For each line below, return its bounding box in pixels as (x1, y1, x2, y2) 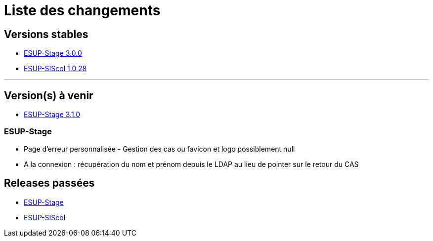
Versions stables (4, 28, 88, 40)
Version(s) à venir (4, 89, 93, 102)
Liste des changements (4, 2, 161, 19)
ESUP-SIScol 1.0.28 (24, 64, 87, 73)
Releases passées (4, 177, 95, 190)
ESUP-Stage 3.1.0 (24, 110, 81, 119)
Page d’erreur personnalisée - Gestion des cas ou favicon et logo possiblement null (24, 144, 295, 153)
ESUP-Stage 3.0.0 (24, 49, 82, 58)
